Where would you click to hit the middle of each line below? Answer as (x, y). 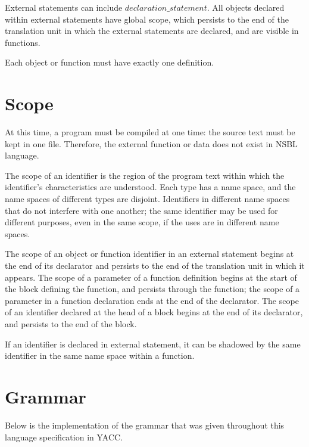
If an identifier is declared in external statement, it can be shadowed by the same (153, 344)
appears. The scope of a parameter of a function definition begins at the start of (151, 277)
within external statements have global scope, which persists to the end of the (147, 19)
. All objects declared (246, 7)
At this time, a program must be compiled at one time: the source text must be (150, 132)
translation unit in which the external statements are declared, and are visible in (152, 31)
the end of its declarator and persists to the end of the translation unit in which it (155, 266)
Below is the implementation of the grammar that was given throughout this (145, 425)
